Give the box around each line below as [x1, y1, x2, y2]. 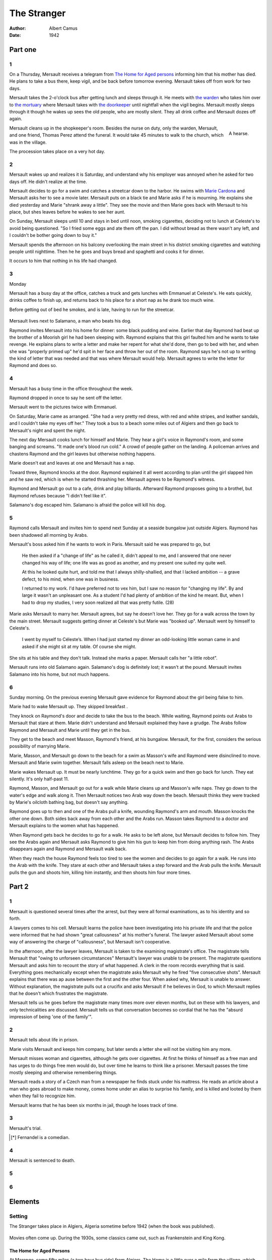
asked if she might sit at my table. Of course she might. [22, 643, 137, 650]
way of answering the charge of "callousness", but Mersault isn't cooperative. [9, 939, 171, 945]
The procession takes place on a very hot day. [9, 149, 105, 154]
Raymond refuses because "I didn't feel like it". [9, 492, 107, 498]
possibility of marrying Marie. [9, 743, 71, 749]
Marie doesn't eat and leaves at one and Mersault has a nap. [9, 460, 135, 466]
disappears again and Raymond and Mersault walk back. [9, 846, 127, 852]
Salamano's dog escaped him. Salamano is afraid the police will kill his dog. [9, 502, 166, 508]
